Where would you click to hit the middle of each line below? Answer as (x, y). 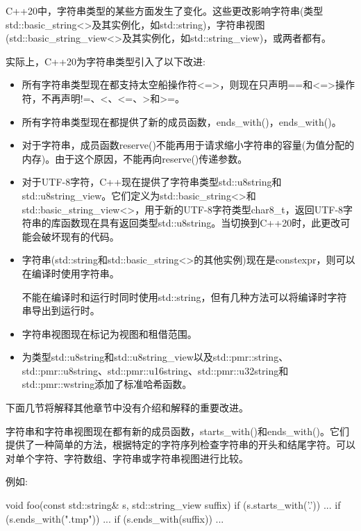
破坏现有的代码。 (80, 236)
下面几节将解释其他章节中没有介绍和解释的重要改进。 (127, 408)
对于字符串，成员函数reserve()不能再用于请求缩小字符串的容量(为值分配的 (188, 145)
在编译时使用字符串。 (70, 273)
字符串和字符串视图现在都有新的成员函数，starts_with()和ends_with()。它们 (177, 431)
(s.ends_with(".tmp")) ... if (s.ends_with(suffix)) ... (115, 518)
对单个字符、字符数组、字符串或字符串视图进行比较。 (127, 458)
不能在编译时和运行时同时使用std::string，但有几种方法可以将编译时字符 (184, 296)
